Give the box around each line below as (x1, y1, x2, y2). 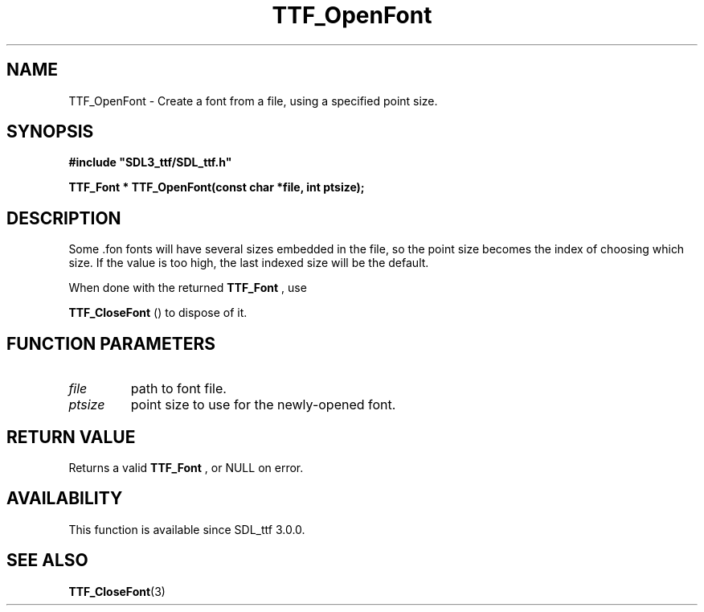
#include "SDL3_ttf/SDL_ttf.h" (68, 155, 232, 170)
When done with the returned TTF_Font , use (68, 281, 307, 295)
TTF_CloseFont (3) (68, 584, 166, 598)
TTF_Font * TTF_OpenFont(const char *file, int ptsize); (68, 180, 365, 195)
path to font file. (130, 380, 227, 397)
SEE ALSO (6, 550, 88, 571)
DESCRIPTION (6, 207, 121, 228)
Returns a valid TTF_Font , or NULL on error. (68, 460, 304, 474)
